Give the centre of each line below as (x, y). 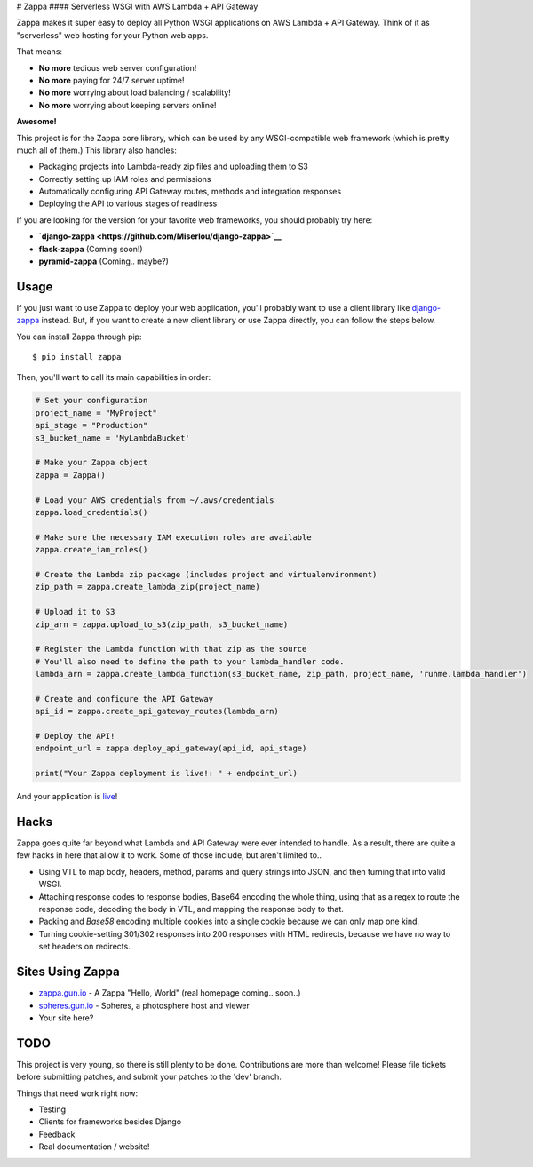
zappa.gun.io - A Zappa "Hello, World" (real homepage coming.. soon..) (170, 993)
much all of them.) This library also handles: (96, 150)
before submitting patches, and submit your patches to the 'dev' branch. (149, 1077)
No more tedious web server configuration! (118, 67)
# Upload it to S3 (75, 612)
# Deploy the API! (75, 736)
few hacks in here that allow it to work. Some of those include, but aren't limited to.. (169, 855)
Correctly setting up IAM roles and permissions (125, 179)
